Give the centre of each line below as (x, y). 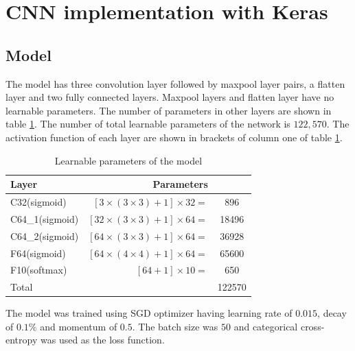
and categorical (266, 326)
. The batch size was (175, 326)
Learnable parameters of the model (128, 160)
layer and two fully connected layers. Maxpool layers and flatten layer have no (170, 97)
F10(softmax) (39, 270)
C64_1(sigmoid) (45, 218)
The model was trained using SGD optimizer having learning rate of (149, 313)
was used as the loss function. (102, 340)
